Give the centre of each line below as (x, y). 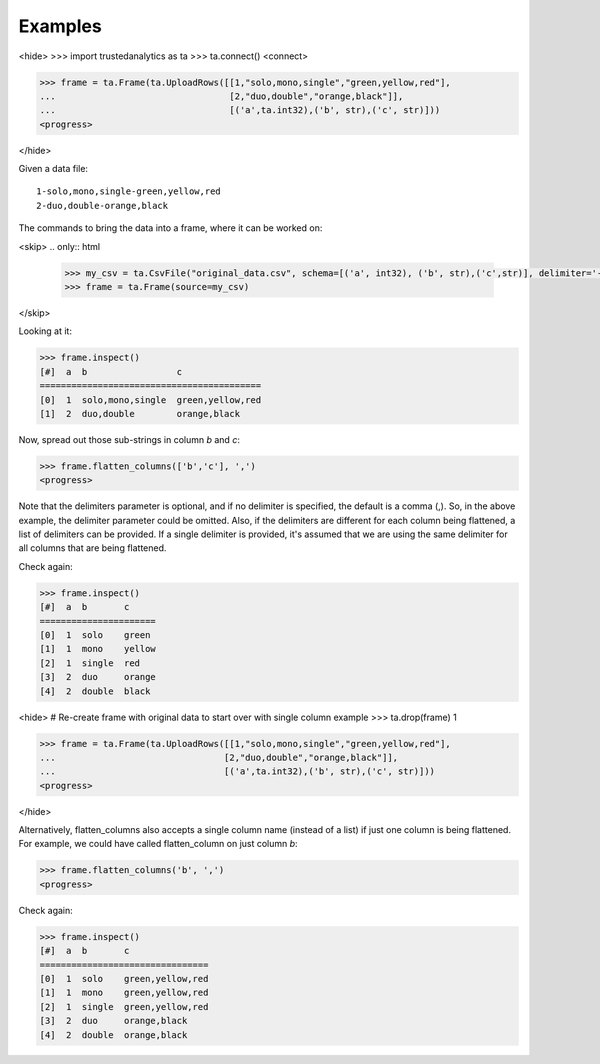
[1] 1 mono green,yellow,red (124, 993)
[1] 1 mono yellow (98, 649)
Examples (60, 26)
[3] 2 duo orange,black (113, 1021)
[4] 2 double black (95, 691)
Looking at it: (45, 331)
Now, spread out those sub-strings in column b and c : (129, 439)
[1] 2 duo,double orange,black (139, 413)
